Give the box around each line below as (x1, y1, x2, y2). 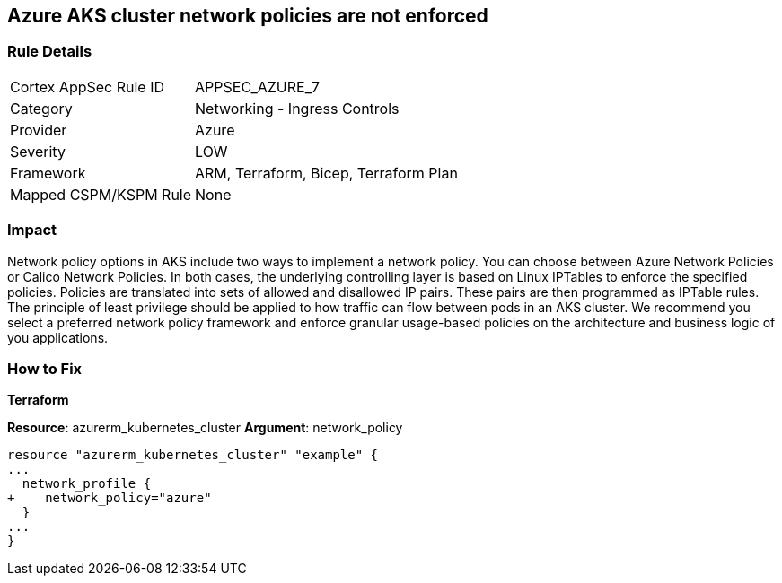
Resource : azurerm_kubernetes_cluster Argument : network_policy (7, 420, 403, 436)
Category (10, 99, 73, 117)
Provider (10, 120, 67, 139)
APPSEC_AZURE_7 (195, 77, 321, 96)
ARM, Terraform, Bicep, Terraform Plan (195, 163, 458, 182)
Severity (10, 142, 66, 161)
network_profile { (22, 476, 152, 492)
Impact (7, 221, 57, 239)
